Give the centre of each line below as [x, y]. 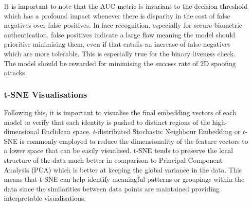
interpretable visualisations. [45, 198]
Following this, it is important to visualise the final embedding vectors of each [120, 112]
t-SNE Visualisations [45, 94]
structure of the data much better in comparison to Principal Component [113, 160]
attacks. [16, 73]
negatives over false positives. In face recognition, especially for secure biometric [123, 25]
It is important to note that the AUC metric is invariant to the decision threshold [126, 6]
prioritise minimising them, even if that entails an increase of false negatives [117, 44]
